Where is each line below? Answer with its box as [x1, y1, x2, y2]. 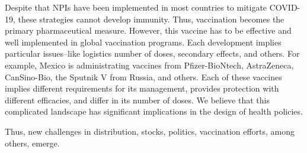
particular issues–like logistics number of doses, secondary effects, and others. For [5, 47, 300, 60]
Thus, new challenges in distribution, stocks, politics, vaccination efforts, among [5, 125, 295, 137]
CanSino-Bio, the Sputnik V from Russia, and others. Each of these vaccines [5, 70, 282, 83]
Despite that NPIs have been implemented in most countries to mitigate [5, 1, 267, 13]
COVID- [269, 1, 300, 13]
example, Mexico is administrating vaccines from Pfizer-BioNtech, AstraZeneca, [5, 58, 294, 71]
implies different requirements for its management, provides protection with [5, 82, 279, 95]
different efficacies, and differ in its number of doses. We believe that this [5, 93, 270, 106]
